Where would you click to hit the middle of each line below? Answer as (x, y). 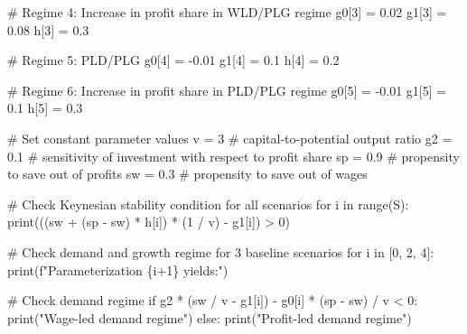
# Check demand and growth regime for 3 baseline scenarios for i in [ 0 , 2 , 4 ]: (221, 251)
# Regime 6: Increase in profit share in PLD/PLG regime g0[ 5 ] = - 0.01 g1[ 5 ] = (227, 90)
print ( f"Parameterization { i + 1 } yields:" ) (118, 269)
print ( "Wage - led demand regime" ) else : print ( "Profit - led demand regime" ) (210, 317)
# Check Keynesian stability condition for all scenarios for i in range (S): (208, 204)
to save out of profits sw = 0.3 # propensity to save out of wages (187, 174)
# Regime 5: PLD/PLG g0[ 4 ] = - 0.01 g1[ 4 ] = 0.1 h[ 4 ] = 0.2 (173, 60)
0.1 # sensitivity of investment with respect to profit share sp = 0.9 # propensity (233, 156)
